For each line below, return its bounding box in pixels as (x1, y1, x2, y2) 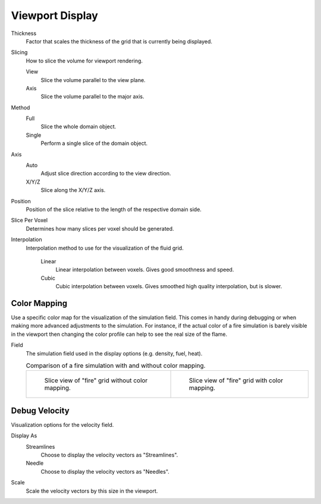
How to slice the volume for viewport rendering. (26, 57, 143, 64)
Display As (11, 432, 37, 439)
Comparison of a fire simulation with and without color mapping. (26, 361, 206, 370)
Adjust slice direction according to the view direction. (40, 170, 171, 177)
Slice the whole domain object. (40, 123, 117, 130)
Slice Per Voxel (11, 217, 48, 224)
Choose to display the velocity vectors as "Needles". (40, 468, 169, 475)
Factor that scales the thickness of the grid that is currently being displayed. (26, 37, 213, 45)
